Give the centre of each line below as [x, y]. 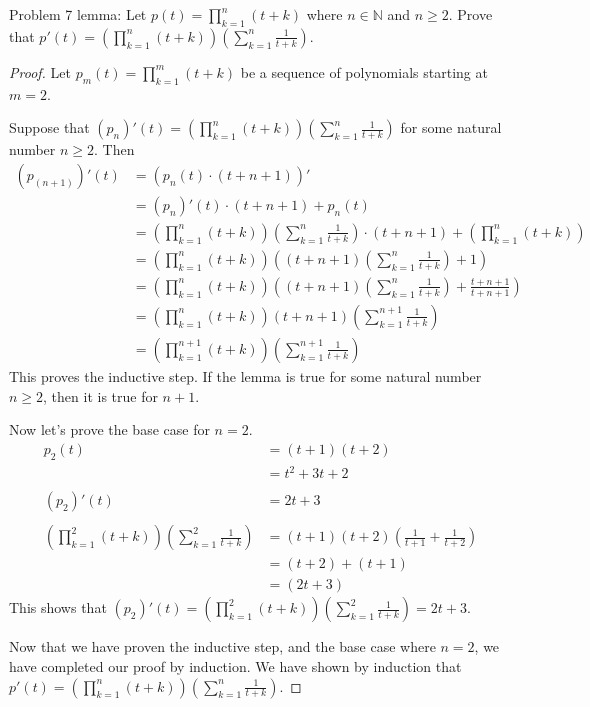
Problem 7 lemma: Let [78, 14]
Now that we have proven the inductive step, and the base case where [222, 646]
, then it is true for [100, 395]
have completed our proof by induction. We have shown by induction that [235, 665]
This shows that [58, 607]
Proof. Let [40, 71]
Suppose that [49, 127]
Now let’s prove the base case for [109, 429]
